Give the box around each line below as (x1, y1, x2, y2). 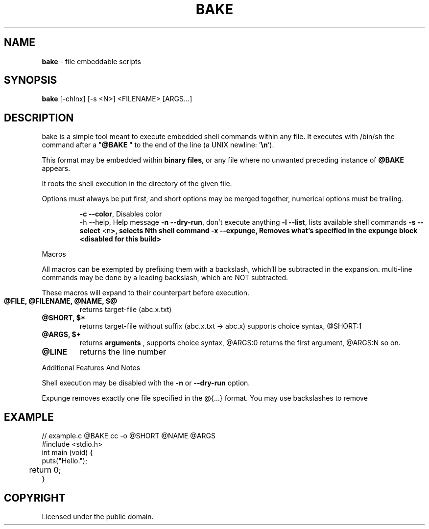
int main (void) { (42, 448, 93, 457)
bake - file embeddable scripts (42, 57, 141, 66)
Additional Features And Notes (42, 363, 141, 372)
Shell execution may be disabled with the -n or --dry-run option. (42, 379, 250, 387)
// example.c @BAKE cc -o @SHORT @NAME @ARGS (42, 432, 215, 440)
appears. (42, 164, 71, 173)
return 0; (29, 465, 61, 475)
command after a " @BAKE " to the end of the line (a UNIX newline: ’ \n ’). (42, 141, 274, 149)
